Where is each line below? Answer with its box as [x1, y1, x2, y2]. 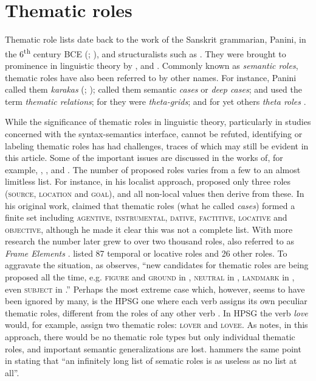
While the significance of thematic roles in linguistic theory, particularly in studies [5, 115, 311, 128]
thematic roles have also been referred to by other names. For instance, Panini [5, 71, 297, 84]
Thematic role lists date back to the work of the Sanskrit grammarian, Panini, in [5, 33, 306, 46]
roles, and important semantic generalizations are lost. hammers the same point [5, 342, 301, 355]
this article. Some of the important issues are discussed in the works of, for [5, 151, 283, 164]
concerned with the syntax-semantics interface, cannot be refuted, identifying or [5, 127, 303, 140]
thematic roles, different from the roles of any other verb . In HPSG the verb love [5, 306, 308, 319]
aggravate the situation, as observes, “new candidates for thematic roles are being [5, 258, 309, 271]
